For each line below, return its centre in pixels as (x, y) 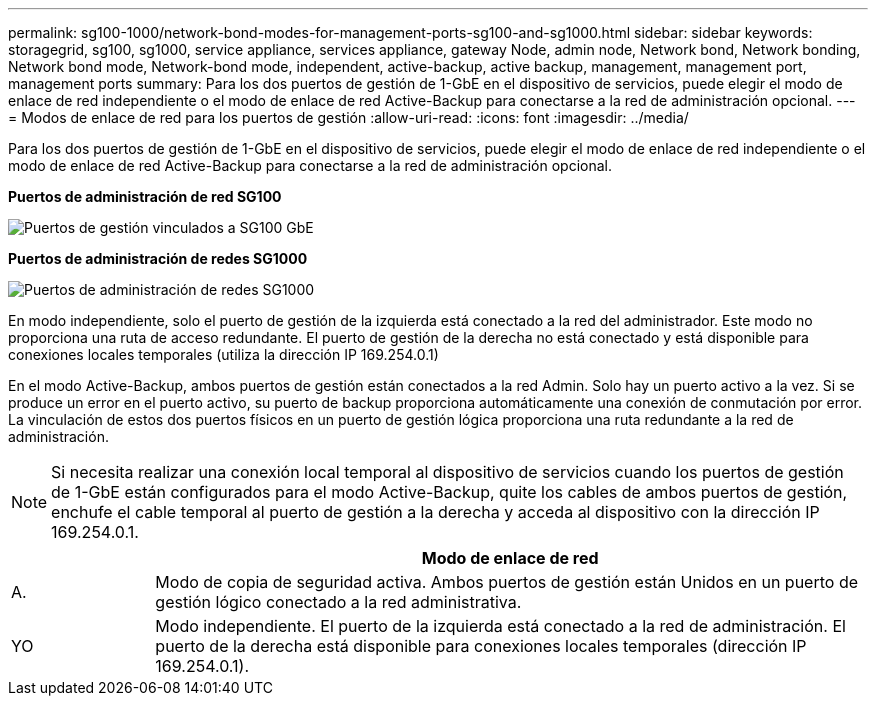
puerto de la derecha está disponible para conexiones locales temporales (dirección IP (481, 646)
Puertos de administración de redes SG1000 (158, 258)
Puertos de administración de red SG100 (145, 196)
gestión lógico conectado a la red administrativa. (338, 602)
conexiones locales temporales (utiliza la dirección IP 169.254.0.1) (223, 354)
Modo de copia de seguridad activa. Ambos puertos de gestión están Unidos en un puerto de (507, 582)
